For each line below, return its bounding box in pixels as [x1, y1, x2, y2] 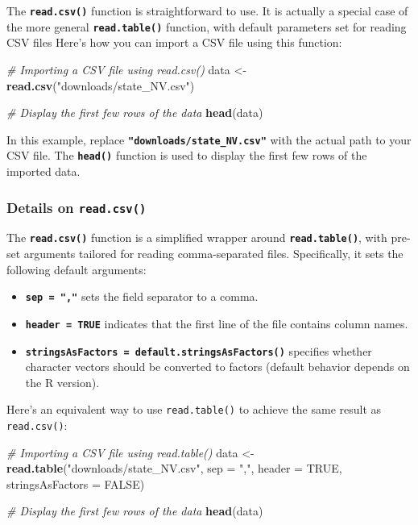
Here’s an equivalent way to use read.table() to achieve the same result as [6, 401, 382, 418]
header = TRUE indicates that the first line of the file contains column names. [25, 315, 408, 331]
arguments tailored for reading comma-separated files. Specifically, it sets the [23, 245, 404, 262]
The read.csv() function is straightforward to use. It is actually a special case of [6, 2, 408, 19]
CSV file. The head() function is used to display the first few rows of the [6, 147, 367, 164]
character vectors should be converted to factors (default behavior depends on [25, 358, 410, 375]
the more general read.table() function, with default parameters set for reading [6, 18, 407, 35]
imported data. [6, 163, 81, 179]
